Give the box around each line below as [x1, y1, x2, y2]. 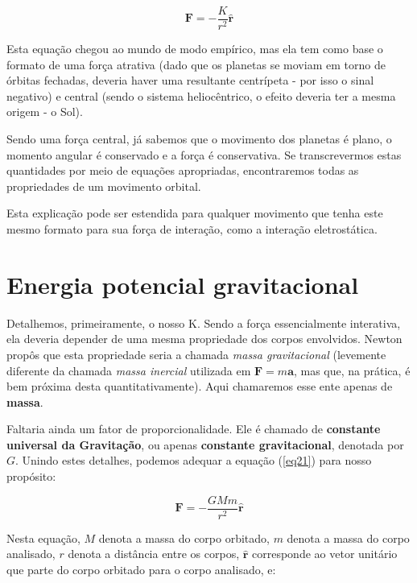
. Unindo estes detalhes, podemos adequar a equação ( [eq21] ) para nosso [15, 452, 372, 469]
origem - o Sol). [6, 103, 83, 120]
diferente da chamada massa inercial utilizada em [6, 362, 251, 378]
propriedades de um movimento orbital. [6, 177, 201, 194]
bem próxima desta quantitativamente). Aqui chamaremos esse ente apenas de [6, 378, 393, 395]
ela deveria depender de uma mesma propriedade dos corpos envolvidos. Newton [6, 330, 403, 347]
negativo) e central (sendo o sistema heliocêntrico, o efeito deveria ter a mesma [6, 87, 396, 104]
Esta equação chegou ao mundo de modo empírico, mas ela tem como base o [6, 40, 383, 57]
